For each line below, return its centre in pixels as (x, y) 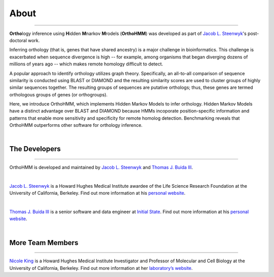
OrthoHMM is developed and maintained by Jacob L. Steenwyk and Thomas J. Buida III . (101, 167)
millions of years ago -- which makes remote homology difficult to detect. (86, 64)
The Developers (35, 149)
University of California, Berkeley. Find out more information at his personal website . (97, 193)
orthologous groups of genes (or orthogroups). (58, 94)
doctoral (18, 40)
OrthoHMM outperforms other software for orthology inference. (76, 125)
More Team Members (44, 243)
